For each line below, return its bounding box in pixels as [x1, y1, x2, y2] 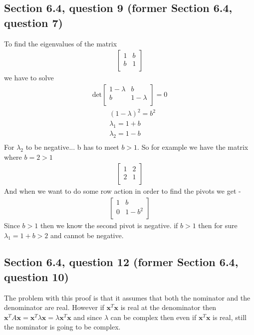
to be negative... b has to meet [25, 142, 119, 152]
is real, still [213, 312, 247, 322]
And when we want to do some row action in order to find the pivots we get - [4, 186, 241, 196]
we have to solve [4, 72, 54, 83]
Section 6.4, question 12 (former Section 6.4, [4, 254, 239, 270]
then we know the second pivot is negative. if [40, 220, 178, 230]
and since [73, 312, 102, 322]
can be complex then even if [110, 312, 197, 322]
